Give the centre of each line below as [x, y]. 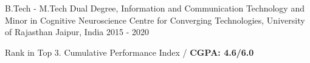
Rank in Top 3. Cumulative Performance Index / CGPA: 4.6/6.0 [129, 52]
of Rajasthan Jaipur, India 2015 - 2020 [77, 32]
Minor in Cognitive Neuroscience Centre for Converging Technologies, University [155, 20]
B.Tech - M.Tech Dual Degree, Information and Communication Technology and [155, 8]
